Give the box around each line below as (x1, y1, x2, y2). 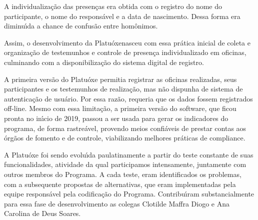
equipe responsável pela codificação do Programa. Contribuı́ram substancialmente (4, 188, 254, 199)
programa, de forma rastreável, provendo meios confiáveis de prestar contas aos (4, 122, 246, 133)
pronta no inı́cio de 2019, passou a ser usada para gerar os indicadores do (4, 112, 228, 123)
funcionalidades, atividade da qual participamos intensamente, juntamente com (4, 159, 246, 169)
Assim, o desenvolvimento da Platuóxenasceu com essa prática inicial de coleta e (4, 37, 250, 47)
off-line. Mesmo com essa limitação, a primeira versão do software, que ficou (4, 103, 236, 113)
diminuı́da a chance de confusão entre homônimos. (4, 20, 158, 31)
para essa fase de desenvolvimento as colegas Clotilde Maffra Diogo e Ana (4, 198, 229, 208)
